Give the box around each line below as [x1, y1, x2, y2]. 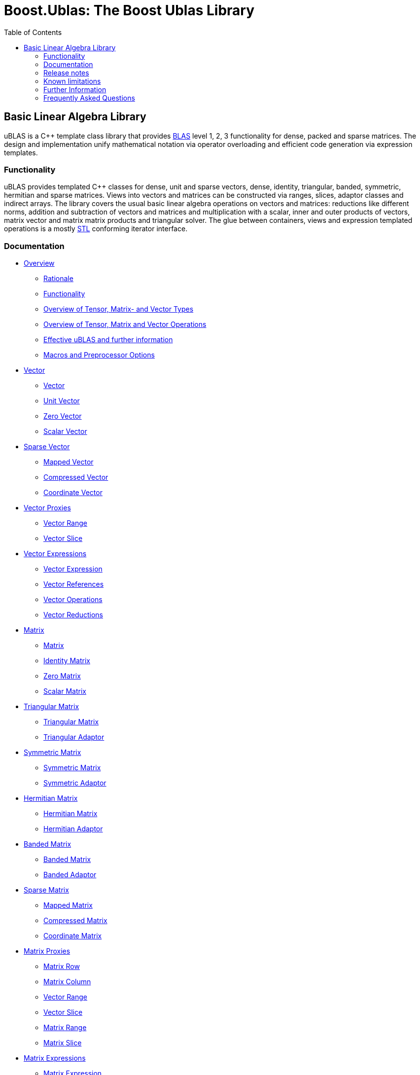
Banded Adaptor [43, 870, 97, 879]
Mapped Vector [43, 458, 94, 466]
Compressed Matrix [43, 916, 107, 925]
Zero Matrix [43, 672, 81, 681]
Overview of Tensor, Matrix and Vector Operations [43, 320, 207, 329]
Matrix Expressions [24, 1054, 86, 1063]
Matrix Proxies [24, 947, 70, 956]
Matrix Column [43, 977, 91, 986]
